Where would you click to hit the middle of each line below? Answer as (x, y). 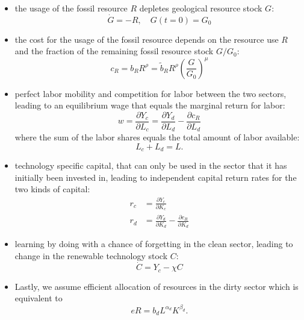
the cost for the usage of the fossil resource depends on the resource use (147, 39)
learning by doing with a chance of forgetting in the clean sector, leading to (154, 243)
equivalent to (39, 298)
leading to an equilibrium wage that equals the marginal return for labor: (150, 105)
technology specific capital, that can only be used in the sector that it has (151, 165)
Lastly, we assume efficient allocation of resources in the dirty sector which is (157, 286)
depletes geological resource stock (201, 8)
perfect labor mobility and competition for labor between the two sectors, (150, 93)
